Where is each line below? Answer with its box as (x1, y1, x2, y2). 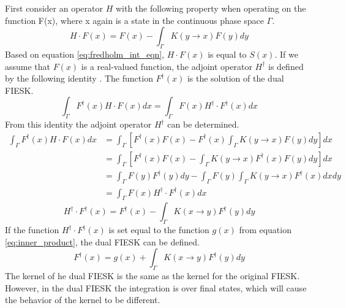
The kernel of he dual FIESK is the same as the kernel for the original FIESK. (5, 269, 300, 282)
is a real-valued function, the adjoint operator (81, 60, 252, 72)
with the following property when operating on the (115, 2, 306, 14)
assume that (5, 60, 51, 72)
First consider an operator (5, 2, 103, 14)
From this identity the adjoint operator (5, 118, 152, 131)
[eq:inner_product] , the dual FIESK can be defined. (5, 235, 200, 248)
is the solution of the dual (187, 72, 284, 85)
